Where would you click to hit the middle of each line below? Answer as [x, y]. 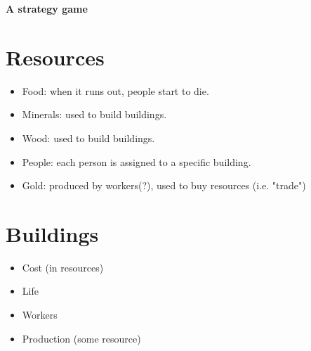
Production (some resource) [81, 338]
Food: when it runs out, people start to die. [115, 90]
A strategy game [47, 8]
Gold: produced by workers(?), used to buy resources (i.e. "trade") [164, 185]
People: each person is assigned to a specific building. [137, 161]
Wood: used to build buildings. [88, 138]
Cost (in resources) [63, 267]
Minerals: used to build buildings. [94, 114]
